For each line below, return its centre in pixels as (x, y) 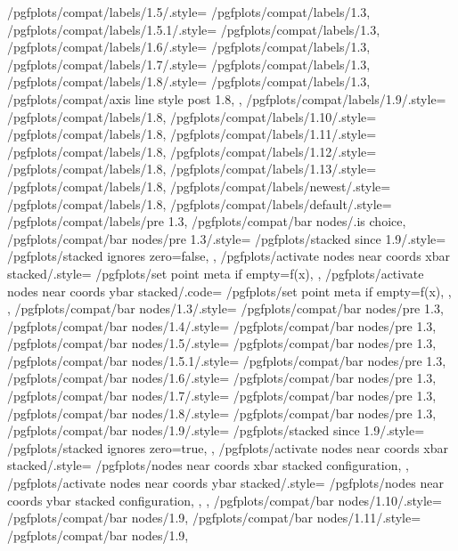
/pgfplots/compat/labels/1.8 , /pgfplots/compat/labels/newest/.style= (199, 186)
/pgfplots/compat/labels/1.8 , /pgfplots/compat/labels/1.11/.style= (192, 134)
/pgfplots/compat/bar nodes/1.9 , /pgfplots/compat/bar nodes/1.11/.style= (214, 518)
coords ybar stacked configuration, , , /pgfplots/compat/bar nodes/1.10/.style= (225, 500)
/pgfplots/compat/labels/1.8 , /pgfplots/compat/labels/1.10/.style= (192, 116)
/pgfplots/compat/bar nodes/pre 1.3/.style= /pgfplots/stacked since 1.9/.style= (227, 238)
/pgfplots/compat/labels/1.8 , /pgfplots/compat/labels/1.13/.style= (192, 169)
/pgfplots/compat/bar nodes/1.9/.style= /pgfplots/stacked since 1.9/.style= (216, 430)
